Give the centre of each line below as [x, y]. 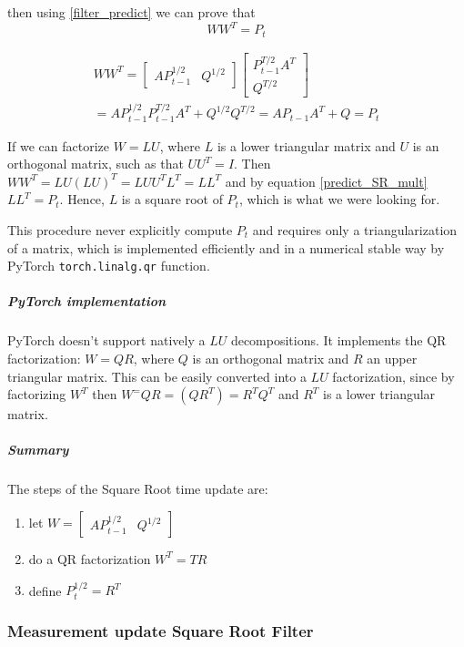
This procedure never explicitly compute [120, 230]
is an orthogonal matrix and [271, 359]
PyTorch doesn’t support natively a [106, 340]
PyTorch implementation [87, 301]
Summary [38, 450]
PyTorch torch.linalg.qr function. [109, 266]
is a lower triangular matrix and [306, 145]
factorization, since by [393, 376]
